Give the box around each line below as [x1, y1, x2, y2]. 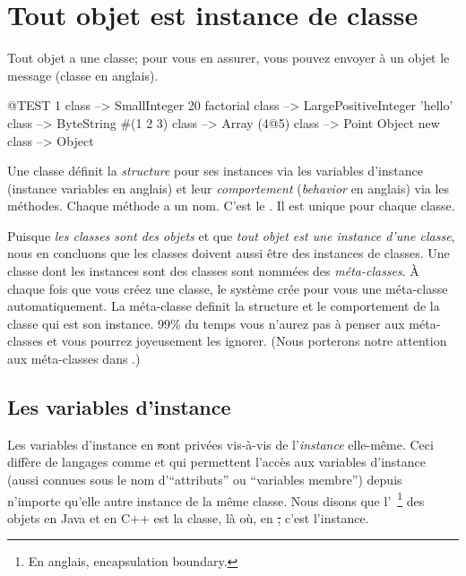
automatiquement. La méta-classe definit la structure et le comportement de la [7, 297, 440, 315]
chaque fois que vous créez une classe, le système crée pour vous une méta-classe [7, 279, 448, 297]
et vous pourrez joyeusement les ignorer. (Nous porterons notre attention [47, 331, 447, 350]
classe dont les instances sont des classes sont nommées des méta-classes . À [7, 262, 419, 280]
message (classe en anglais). [7, 65, 159, 84]
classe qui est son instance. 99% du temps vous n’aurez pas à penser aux [7, 314, 405, 332]
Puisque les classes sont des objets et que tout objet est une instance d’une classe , [7, 226, 455, 245]
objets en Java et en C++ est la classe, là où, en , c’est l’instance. [7, 508, 369, 527]
